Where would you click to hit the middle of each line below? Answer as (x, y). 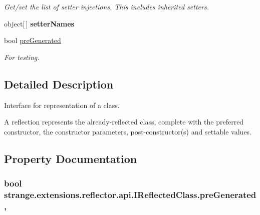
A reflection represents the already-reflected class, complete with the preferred (124, 122)
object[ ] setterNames (39, 23)
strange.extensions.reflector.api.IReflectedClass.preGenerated (130, 194)
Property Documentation (71, 158)
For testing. (22, 57)
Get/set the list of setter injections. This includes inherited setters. (106, 6)
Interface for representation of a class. (62, 105)
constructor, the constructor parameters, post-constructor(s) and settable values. (128, 131)
